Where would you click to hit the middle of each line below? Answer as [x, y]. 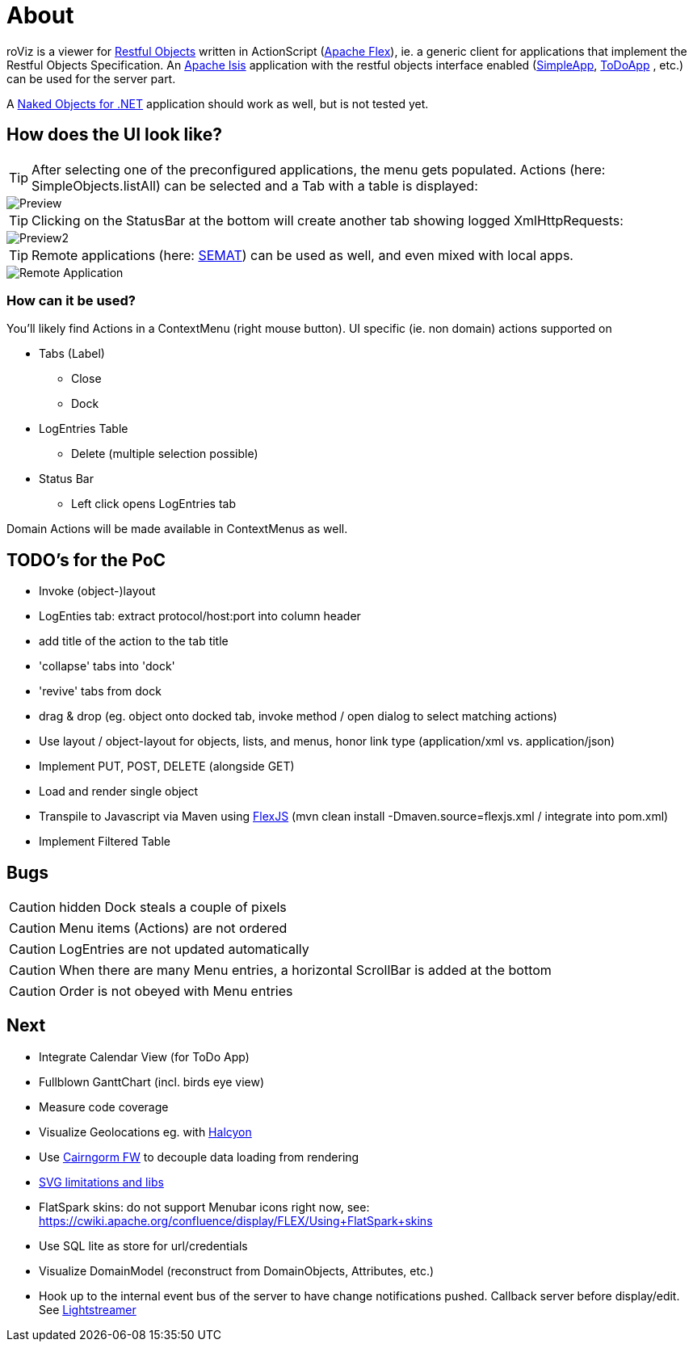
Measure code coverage [104, 1107]
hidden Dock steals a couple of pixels [173, 907]
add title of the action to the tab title [134, 641]
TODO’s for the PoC [86, 560]
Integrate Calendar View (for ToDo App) [144, 1056]
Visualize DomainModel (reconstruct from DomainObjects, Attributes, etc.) [237, 1270]
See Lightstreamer [88, 1309]
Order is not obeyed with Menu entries [176, 991]
